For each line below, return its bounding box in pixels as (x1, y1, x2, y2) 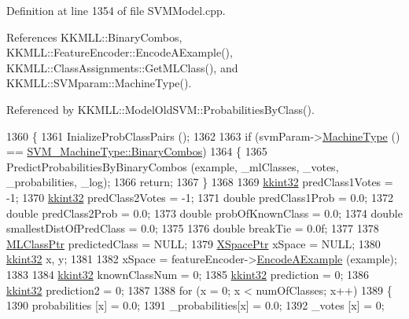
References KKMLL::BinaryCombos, (6, 28, 182, 45)
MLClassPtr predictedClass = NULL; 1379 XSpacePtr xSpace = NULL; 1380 (6, 235, 381, 251)
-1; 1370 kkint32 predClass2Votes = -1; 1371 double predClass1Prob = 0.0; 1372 (6, 189, 393, 205)
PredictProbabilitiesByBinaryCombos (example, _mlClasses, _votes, (6, 158, 339, 174)
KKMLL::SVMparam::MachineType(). (6, 75, 192, 91)
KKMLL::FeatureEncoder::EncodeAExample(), (6, 44, 233, 60)
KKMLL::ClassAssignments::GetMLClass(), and (6, 59, 238, 75)
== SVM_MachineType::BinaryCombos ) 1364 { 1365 (6, 143, 267, 159)
